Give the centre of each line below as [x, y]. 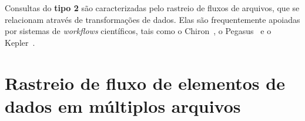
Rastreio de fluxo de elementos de [145, 83]
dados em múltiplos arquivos [123, 105]
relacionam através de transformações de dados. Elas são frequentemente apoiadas [152, 19]
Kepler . [20, 42]
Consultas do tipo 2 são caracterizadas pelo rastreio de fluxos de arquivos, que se [152, 8]
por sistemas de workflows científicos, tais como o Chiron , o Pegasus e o [138, 31]
